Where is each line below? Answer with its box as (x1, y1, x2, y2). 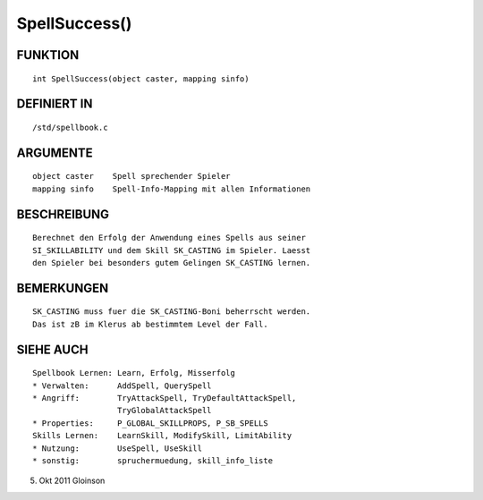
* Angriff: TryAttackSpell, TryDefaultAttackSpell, (32, 393, 297, 403)
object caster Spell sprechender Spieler (32, 171, 232, 182)
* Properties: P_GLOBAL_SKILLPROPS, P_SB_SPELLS (32, 418, 268, 428)
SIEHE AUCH (16, 342, 89, 357)
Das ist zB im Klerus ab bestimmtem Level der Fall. (32, 318, 268, 329)
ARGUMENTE (16, 145, 93, 160)
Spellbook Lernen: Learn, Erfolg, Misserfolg (32, 368, 236, 378)
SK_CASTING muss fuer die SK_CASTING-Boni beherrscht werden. (32, 307, 311, 317)
